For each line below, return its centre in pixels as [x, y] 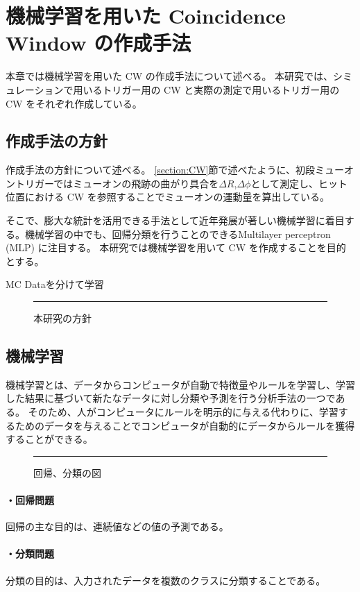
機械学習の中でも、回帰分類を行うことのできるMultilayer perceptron [178, 234]
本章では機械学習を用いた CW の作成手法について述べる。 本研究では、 [170, 76]
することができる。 [49, 439]
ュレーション [35, 89]
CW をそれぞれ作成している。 [74, 103]
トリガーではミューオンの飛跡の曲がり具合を [117, 183]
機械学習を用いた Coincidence [146, 16]
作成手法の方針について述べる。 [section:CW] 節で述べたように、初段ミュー [175, 170]
